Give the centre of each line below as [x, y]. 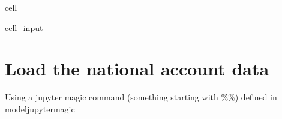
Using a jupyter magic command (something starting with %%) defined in [141, 97]
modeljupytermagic [40, 109]
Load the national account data [137, 68]
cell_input [24, 27]
